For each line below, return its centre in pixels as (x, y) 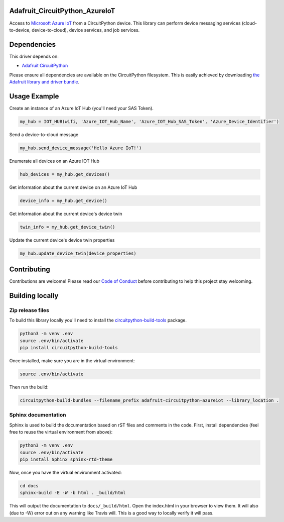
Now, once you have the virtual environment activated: (66, 472)
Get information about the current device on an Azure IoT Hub (73, 187)
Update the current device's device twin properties (62, 240)
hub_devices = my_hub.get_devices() (65, 174)
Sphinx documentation (38, 415)
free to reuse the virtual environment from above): (61, 432)
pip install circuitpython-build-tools (69, 348)
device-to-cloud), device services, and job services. (86, 30)
